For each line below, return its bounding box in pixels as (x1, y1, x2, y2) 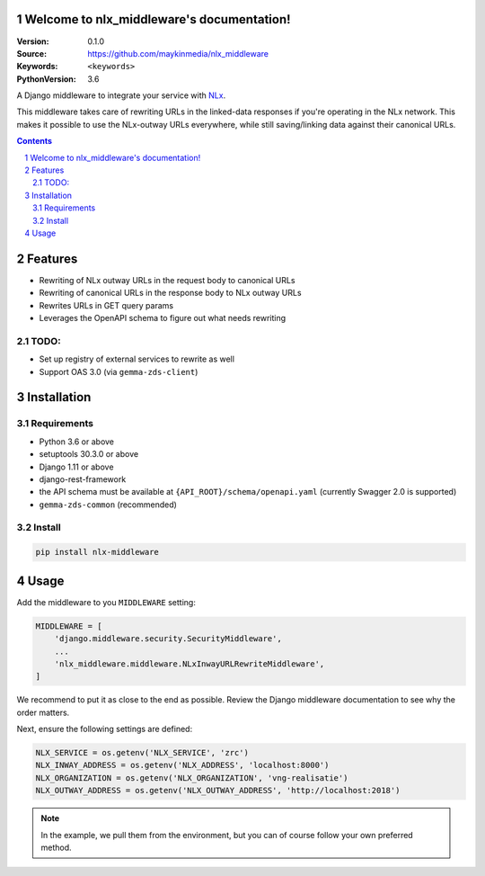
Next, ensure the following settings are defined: (16, 724, 193, 735)
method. (40, 842, 72, 853)
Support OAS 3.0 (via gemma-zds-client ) (39, 366, 198, 377)
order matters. (16, 707, 70, 718)
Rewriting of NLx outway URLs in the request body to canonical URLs (39, 274, 295, 285)
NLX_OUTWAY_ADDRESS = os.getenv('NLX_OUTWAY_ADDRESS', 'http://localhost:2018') (35, 785, 401, 796)
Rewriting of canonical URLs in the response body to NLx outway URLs (39, 288, 302, 299)
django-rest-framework (39, 473, 127, 485)
